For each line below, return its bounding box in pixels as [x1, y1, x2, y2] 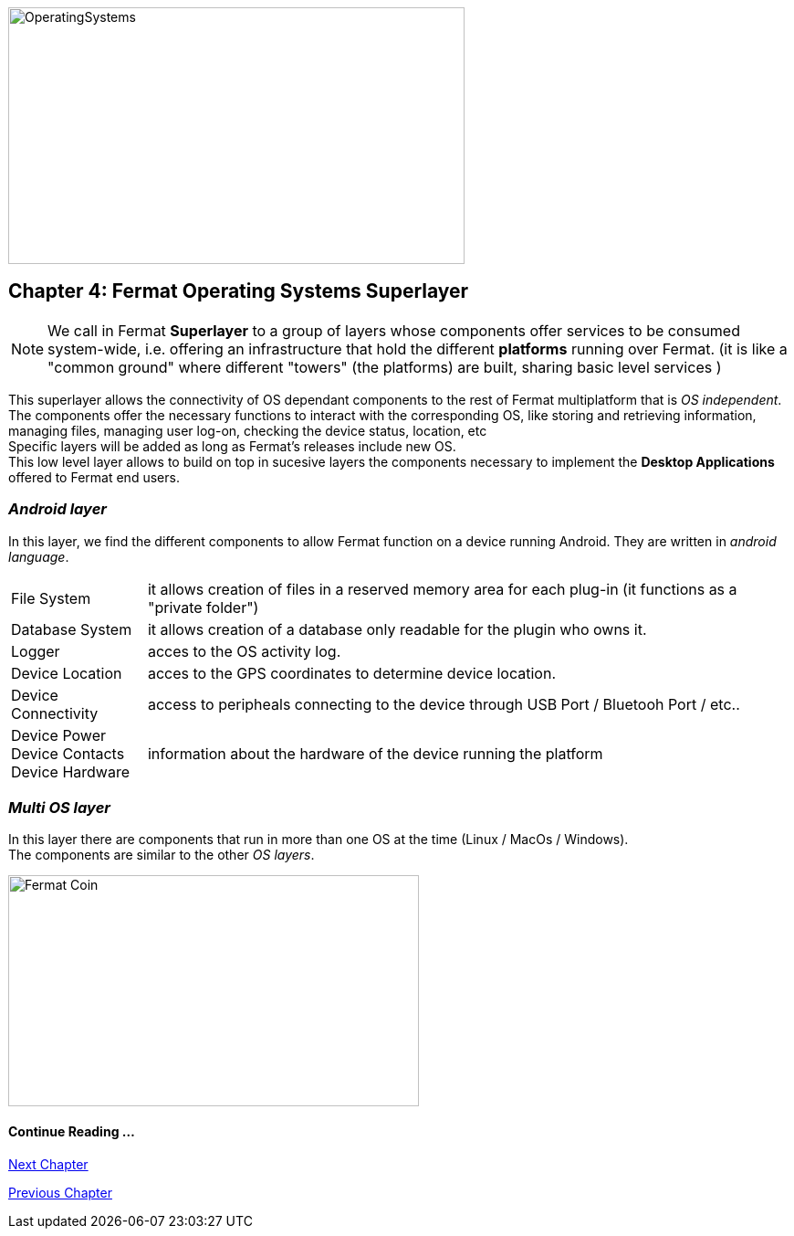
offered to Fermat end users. [8, 469, 180, 485]
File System [11, 588, 91, 607]
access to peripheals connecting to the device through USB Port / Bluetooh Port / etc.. [147, 694, 740, 713]
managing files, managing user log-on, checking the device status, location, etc [8, 422, 487, 438]
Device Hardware [11, 762, 130, 781]
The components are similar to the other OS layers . [8, 847, 315, 863]
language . [8, 548, 69, 565]
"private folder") [147, 597, 259, 617]
